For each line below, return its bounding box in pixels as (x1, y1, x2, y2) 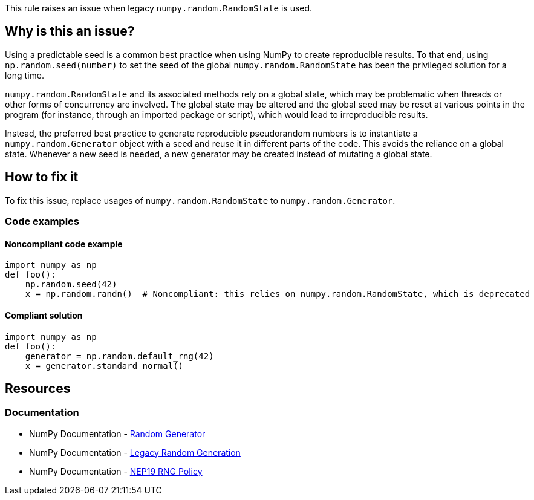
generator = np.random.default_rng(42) (25, 351, 214, 361)
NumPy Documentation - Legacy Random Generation (29, 447, 241, 458)
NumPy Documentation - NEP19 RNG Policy (29, 466, 203, 476)
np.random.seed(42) (25, 279, 117, 290)
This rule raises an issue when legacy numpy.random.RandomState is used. (5, 3, 313, 13)
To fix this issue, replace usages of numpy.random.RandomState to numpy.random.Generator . (5, 195, 396, 206)
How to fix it (5, 169, 79, 185)
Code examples (5, 215, 80, 228)
